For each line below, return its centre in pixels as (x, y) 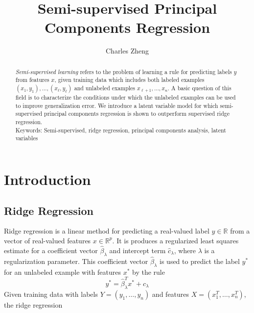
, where (185, 250)
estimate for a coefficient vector (51, 250)
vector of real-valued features (47, 240)
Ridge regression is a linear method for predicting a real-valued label (107, 231)
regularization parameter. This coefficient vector (76, 261)
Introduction (47, 179)
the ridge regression (33, 304)
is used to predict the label (200, 261)
